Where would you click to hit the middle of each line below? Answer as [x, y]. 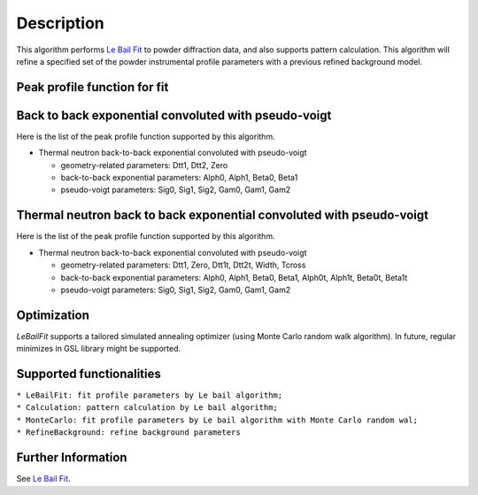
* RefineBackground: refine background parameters [128, 433]
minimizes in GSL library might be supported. [99, 349]
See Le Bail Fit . [43, 479]
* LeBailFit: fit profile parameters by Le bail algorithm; [150, 395]
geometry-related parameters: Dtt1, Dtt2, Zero [144, 165]
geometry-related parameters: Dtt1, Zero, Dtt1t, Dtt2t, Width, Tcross [183, 265]
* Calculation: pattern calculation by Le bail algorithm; [147, 408]
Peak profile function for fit [93, 87]
